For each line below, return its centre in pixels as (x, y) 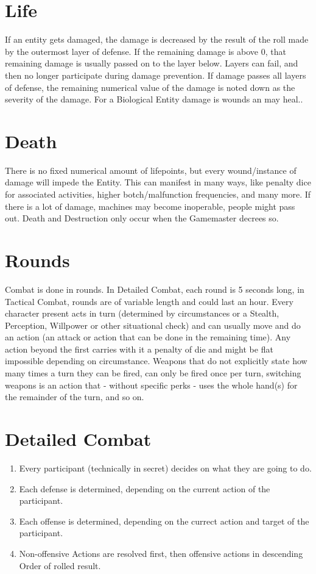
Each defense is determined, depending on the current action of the (145, 488)
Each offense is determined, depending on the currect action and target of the (164, 521)
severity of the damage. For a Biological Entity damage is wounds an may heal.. (154, 99)
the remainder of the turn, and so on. (75, 397)
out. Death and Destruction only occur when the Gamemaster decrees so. (142, 218)
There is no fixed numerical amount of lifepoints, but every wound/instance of (151, 170)
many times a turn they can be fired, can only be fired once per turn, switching (153, 373)
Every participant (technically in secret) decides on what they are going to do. (165, 468)
